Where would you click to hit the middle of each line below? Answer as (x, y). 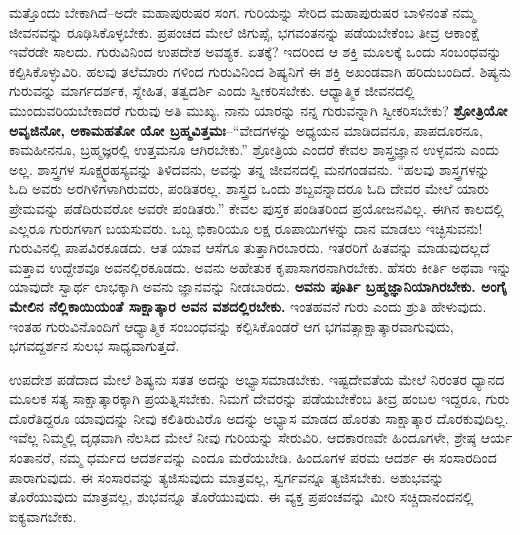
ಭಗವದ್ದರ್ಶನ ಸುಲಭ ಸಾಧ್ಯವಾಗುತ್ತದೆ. (94, 345)
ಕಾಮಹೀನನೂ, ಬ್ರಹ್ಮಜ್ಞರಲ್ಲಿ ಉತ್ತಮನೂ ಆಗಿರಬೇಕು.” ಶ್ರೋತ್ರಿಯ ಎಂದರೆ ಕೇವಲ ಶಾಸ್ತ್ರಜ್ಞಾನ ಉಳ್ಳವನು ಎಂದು (254, 149)
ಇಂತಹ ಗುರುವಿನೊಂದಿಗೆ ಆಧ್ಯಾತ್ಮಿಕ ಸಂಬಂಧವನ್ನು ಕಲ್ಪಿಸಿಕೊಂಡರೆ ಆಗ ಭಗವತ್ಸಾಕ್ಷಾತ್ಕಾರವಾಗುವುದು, (231, 325)
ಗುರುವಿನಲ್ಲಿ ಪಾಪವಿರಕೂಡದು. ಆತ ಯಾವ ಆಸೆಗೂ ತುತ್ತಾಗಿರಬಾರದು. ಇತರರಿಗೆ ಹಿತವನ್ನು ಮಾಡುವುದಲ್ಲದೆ (249, 247)
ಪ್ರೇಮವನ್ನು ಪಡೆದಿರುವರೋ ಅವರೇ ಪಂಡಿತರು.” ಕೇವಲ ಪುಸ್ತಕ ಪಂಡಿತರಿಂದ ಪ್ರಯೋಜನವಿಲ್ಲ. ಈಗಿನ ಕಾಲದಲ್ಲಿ (256, 207)
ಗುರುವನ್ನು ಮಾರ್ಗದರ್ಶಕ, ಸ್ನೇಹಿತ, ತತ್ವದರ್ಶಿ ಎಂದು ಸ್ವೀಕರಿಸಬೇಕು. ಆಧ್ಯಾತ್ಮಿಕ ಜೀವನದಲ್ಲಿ (212, 90)
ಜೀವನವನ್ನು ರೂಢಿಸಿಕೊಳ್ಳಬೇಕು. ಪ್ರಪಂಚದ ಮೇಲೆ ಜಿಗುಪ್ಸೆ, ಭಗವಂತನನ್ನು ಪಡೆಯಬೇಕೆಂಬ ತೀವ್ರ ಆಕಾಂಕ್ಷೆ (244, 31)
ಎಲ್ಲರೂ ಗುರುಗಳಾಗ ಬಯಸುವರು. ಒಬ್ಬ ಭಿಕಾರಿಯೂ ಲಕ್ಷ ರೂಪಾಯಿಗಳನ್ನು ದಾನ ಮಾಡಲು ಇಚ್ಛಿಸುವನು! (246, 227)
